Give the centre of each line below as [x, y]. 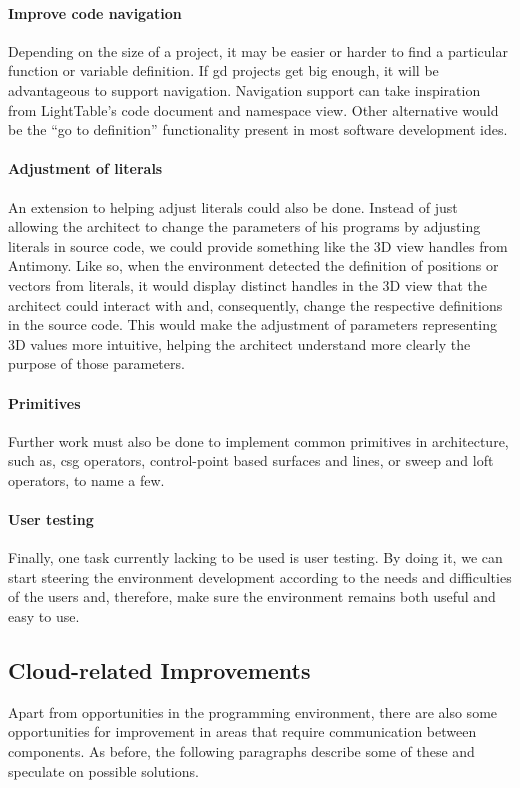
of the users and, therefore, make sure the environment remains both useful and [252, 596]
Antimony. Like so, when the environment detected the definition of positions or [253, 265]
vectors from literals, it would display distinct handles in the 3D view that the [248, 284]
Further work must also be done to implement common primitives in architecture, [258, 440]
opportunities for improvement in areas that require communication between [242, 731]
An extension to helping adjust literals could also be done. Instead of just [233, 206]
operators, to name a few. [86, 479]
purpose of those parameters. [96, 363]
